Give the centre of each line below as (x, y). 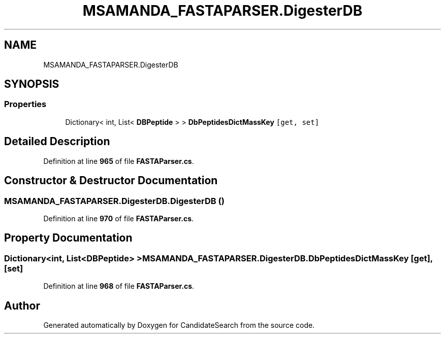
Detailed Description (57, 142)
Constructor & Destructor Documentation (111, 181)
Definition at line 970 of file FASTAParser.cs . (119, 218)
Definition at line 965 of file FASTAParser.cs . (119, 161)
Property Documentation (68, 238)
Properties (25, 104)
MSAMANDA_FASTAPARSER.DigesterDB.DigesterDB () (114, 201)
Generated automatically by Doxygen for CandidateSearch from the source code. (179, 325)
